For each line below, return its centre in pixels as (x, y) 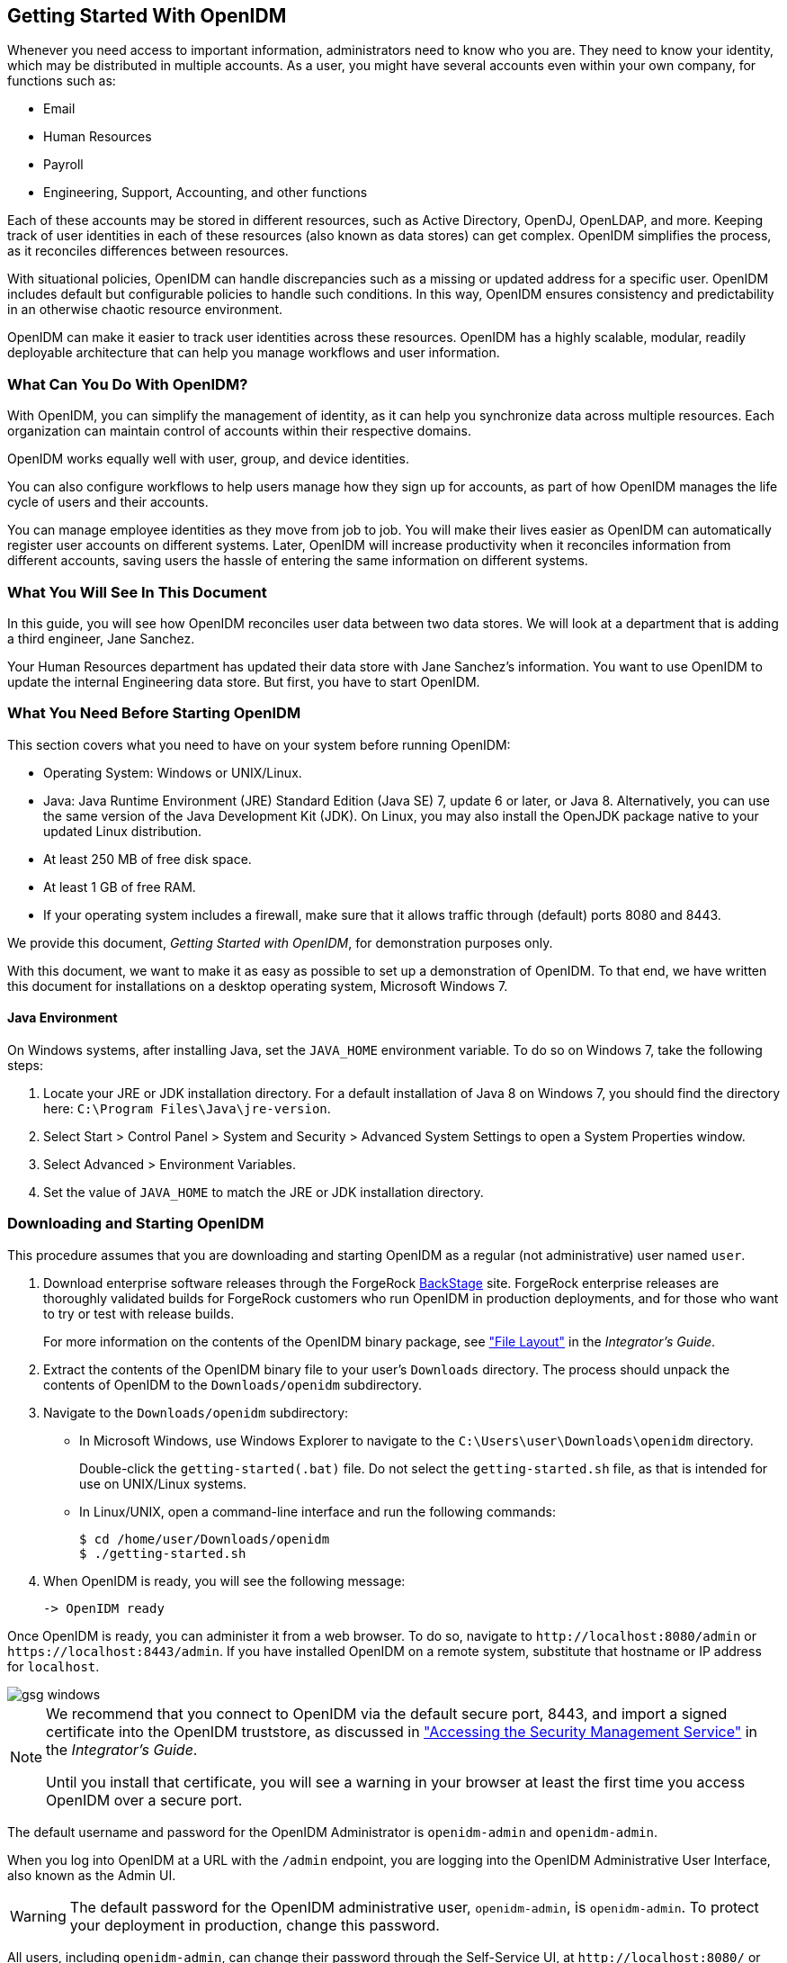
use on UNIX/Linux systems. (163, 1483)
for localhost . (54, 1666)
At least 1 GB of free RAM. (120, 887)
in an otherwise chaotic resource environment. (145, 310)
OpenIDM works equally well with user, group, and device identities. (208, 459)
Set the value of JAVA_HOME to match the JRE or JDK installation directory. (264, 1192)
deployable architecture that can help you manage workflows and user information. (254, 353)
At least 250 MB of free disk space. (148, 859)
